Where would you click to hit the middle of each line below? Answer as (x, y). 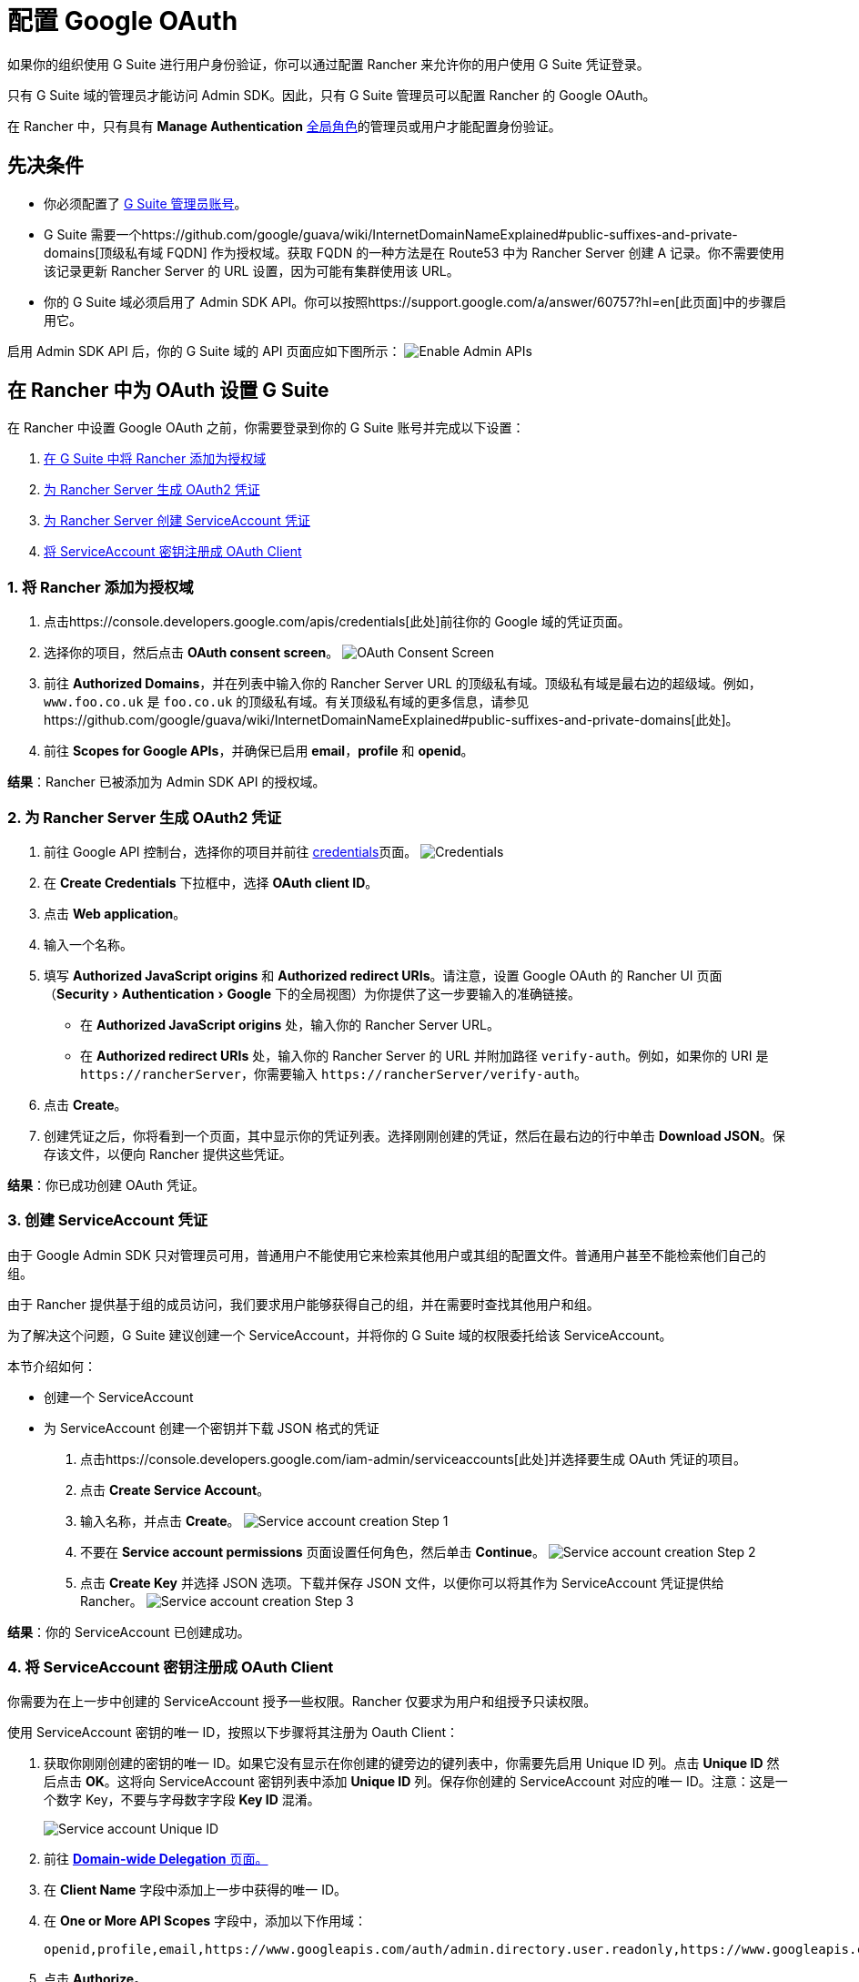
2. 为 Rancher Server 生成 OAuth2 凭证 (145, 817)
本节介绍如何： (52, 1366)
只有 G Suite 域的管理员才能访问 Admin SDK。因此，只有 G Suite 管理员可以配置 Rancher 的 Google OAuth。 (332, 95)
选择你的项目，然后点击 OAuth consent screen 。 (192, 653)
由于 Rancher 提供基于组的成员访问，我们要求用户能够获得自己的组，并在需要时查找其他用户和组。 (303, 1304)
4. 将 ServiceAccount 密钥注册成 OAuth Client (171, 1667)
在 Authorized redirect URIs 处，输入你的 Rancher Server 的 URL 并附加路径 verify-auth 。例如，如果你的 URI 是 (424, 1055)
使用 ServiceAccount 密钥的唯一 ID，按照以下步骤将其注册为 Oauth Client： (233, 1733)
